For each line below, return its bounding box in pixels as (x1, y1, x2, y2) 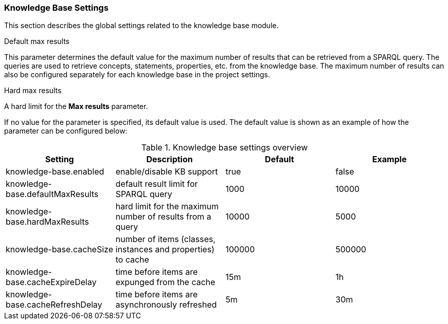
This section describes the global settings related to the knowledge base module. (4, 21, 279, 30)
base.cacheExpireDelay (6, 277, 97, 288)
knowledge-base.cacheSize (6, 244, 113, 255)
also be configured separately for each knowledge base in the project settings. (4, 70, 270, 79)
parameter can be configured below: (4, 126, 128, 136)
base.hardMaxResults (6, 217, 89, 227)
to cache (115, 254, 149, 265)
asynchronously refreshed (115, 299, 217, 310)
